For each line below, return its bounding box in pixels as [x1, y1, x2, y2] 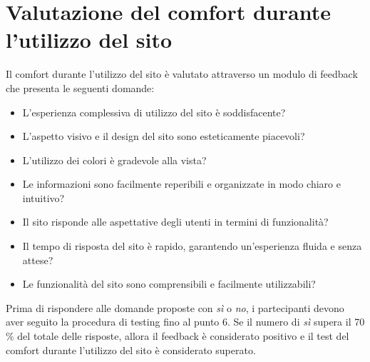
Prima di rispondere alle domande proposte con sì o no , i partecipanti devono [6, 300, 344, 315]
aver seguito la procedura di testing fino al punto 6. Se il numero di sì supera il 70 [6, 314, 365, 329]
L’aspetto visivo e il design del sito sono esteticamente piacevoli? [22, 129, 305, 144]
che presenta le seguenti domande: [6, 80, 155, 95]
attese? [22, 252, 53, 267]
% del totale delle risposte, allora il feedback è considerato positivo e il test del [6, 328, 349, 343]
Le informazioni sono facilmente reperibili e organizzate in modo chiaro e [22, 176, 341, 191]
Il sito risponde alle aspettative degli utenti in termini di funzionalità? [22, 214, 329, 229]
